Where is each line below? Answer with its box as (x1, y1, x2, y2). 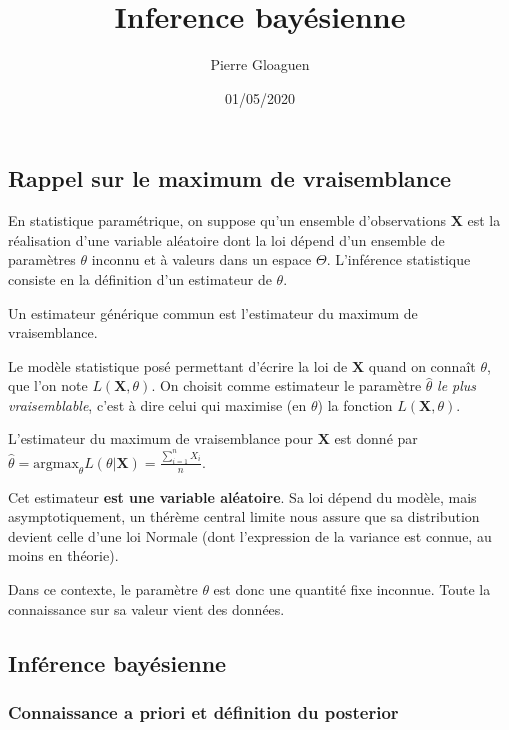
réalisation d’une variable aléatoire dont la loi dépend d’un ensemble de (8, 229, 445, 250)
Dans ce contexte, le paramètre (8, 579, 198, 600)
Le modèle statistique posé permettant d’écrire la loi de (8, 355, 348, 376)
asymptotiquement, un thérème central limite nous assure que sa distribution (8, 506, 480, 527)
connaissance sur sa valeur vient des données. (8, 598, 285, 619)
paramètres (8, 249, 76, 270)
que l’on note (8, 375, 88, 396)
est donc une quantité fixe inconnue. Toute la (213, 579, 491, 600)
